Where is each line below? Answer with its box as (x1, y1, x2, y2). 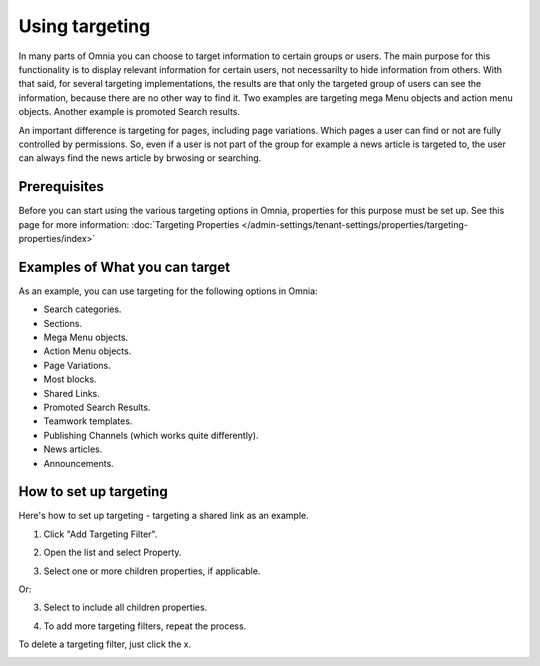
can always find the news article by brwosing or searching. (18, 152, 262, 164)
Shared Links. (43, 387, 100, 399)
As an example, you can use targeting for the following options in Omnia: (18, 285, 319, 297)
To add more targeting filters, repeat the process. (43, 620, 247, 632)
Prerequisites (18, 178, 104, 195)
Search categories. (43, 303, 122, 315)
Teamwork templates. (43, 415, 133, 427)
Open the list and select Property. (43, 546, 182, 559)
